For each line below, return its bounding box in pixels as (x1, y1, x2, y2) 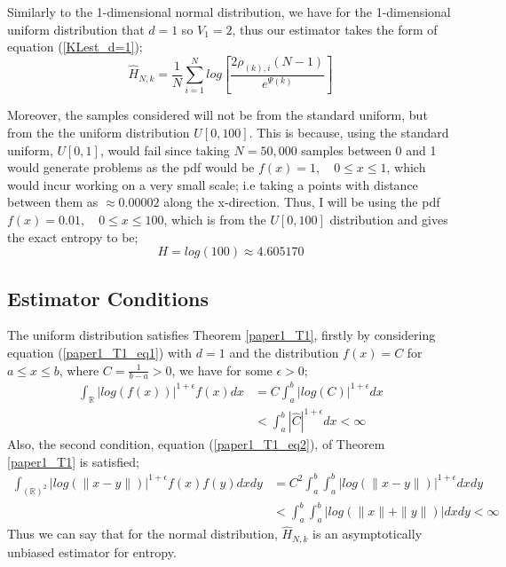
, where (59, 360, 99, 379)
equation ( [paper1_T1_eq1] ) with (7, 343, 193, 361)
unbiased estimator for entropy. (7, 542, 177, 561)
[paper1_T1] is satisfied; (7, 452, 139, 470)
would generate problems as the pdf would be (7, 158, 255, 177)
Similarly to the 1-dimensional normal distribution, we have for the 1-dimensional (7, 3, 451, 20)
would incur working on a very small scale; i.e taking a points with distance (7, 175, 418, 193)
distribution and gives (329, 209, 448, 228)
